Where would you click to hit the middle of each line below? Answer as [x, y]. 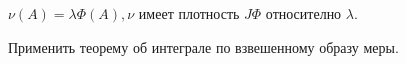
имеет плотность [189, 13]
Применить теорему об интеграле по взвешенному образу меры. [203, 46]
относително [303, 13]
